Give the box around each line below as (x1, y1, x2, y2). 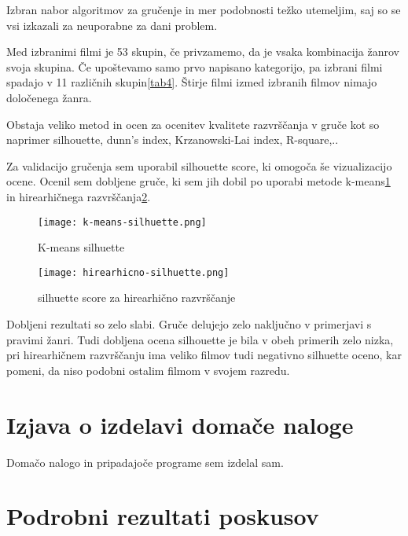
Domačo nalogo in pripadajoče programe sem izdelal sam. (6, 453, 284, 470)
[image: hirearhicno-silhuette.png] (38, 266, 230, 278)
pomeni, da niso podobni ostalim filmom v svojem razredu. (6, 362, 290, 378)
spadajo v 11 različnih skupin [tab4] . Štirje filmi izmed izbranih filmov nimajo (6, 74, 377, 90)
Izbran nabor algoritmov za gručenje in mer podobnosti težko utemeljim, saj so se (6, 2, 401, 17)
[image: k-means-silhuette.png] (38, 216, 207, 228)
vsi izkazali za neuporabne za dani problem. (6, 17, 218, 33)
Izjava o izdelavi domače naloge (6, 408, 354, 440)
